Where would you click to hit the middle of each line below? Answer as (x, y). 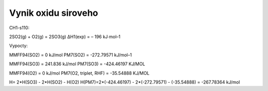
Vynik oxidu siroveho (54, 13)
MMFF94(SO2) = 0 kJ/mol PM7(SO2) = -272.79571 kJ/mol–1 (70, 55)
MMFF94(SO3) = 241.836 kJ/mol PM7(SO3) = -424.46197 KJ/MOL (77, 64)
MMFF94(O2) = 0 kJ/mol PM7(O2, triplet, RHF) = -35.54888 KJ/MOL (79, 73)
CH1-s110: (19, 28)
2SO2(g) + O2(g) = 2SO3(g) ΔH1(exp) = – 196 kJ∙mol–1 (65, 37)
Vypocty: (19, 46)
